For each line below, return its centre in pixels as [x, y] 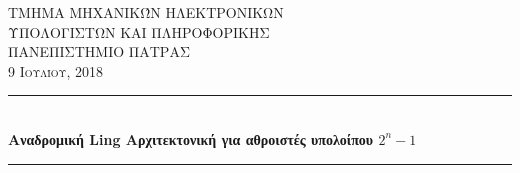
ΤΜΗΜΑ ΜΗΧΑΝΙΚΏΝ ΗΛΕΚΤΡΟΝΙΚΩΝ [146, 12]
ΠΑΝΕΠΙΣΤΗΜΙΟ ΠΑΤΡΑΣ [99, 51]
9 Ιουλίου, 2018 [55, 70]
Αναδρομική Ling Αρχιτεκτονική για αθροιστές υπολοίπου [191, 138]
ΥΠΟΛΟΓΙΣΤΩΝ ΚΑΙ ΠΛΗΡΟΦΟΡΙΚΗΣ [139, 31]
